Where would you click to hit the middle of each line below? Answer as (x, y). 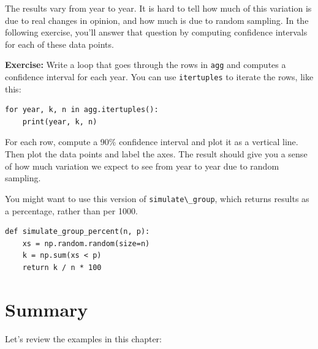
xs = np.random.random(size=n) (86, 243)
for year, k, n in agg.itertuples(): (82, 110)
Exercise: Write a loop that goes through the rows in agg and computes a (146, 65)
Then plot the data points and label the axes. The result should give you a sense (156, 154)
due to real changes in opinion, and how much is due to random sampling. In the (157, 20)
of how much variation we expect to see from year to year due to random (142, 166)
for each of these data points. (59, 44)
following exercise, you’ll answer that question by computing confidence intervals (156, 32)
